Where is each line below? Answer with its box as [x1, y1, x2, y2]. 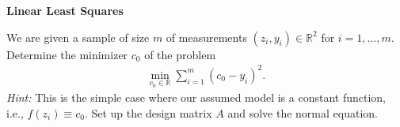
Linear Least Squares [6, 2, 124, 18]
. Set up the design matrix [84, 104, 212, 121]
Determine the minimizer [6, 46, 128, 62]
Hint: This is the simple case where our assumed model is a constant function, [6, 89, 386, 106]
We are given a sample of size [6, 28, 150, 45]
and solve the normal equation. [227, 104, 378, 121]
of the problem [144, 46, 216, 62]
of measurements [166, 28, 247, 45]
